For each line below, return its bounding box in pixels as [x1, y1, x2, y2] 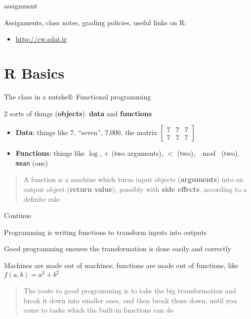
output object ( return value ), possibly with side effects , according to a [23, 183, 247, 194]
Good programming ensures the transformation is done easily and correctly [4, 243, 232, 254]
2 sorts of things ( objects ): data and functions [4, 108, 152, 118]
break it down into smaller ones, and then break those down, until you [23, 295, 237, 305]
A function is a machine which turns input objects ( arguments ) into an [23, 174, 244, 184]
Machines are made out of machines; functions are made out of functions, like [4, 260, 239, 270]
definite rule [23, 193, 60, 204]
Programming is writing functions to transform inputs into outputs [4, 227, 207, 237]
